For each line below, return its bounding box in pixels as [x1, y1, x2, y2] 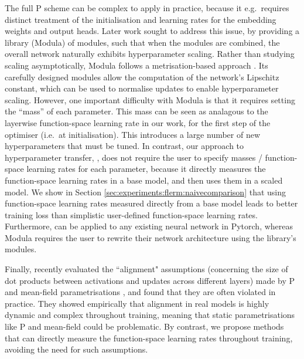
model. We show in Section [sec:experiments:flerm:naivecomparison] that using [5, 185, 286, 198]
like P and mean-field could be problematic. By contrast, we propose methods [5, 320, 284, 333]
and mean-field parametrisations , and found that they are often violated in [5, 286, 276, 298]
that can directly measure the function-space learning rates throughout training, [5, 331, 293, 344]
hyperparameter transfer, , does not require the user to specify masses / [5, 151, 262, 163]
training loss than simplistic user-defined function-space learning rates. [5, 208, 258, 221]
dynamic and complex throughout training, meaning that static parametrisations [5, 309, 295, 321]
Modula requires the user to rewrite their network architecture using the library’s [5, 231, 296, 243]
